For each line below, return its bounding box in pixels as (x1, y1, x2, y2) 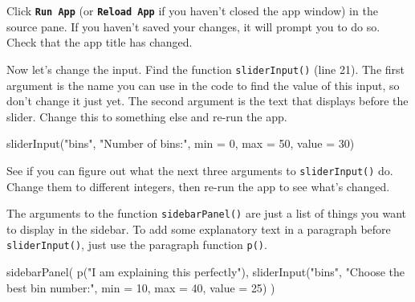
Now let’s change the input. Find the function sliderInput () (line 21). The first (6, 60, 405, 77)
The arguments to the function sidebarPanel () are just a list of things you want (6, 205, 407, 222)
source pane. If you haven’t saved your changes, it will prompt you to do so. (6, 18, 380, 35)
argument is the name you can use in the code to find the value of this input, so (6, 76, 400, 93)
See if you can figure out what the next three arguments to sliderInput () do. (6, 161, 393, 178)
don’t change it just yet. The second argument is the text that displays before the (6, 92, 409, 109)
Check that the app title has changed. (6, 34, 193, 51)
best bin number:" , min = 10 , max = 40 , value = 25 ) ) (6, 279, 275, 296)
